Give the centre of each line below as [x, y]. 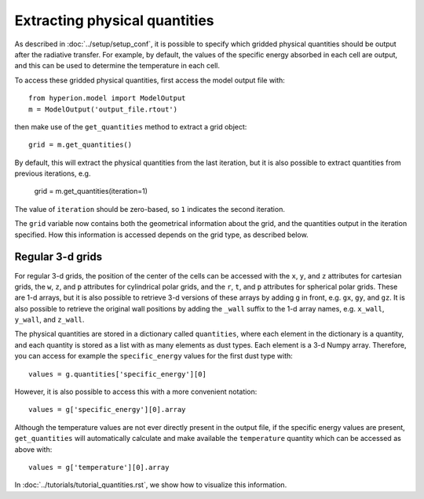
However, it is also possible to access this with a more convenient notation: [136, 392]
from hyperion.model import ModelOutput [107, 98]
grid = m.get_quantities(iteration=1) [91, 191]
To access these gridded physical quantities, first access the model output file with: [150, 80]
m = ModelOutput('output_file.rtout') [103, 109]
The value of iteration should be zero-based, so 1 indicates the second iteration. [150, 209]
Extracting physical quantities [115, 20]
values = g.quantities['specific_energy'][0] [118, 374]
